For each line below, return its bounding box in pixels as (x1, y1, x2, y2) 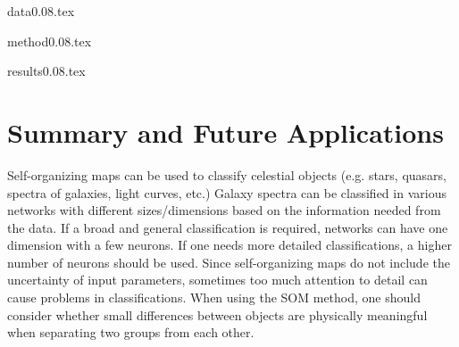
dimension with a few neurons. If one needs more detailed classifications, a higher (7, 235, 452, 254)
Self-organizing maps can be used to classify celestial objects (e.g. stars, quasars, (7, 165, 447, 184)
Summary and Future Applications (7, 113, 444, 150)
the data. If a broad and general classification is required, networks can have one (7, 218, 448, 236)
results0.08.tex (7, 62, 86, 80)
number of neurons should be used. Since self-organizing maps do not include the (7, 252, 450, 271)
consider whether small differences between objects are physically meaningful (7, 305, 428, 324)
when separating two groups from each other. (7, 323, 255, 342)
